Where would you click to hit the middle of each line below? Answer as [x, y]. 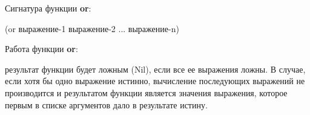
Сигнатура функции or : [48, 8]
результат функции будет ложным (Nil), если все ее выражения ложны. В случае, [155, 69]
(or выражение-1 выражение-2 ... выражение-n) [92, 28]
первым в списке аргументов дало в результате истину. [106, 104]
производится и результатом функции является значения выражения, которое [146, 92]
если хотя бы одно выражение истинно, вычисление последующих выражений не [155, 81]
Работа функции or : [41, 49]
